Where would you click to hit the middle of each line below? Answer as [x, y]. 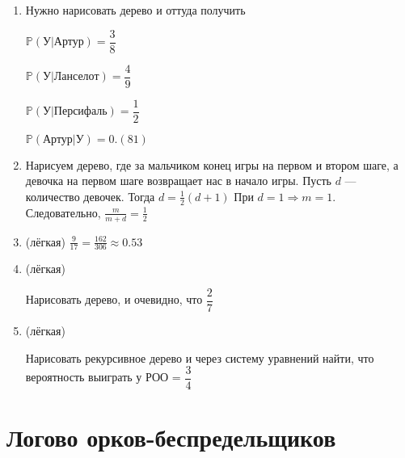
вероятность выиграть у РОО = [103, 377]
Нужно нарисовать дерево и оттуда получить [135, 10]
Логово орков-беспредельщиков [171, 437]
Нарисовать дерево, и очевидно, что [114, 299]
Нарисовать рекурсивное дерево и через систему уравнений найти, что [200, 357]
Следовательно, [63, 212]
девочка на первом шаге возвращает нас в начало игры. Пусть [178, 181]
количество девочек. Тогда [90, 196]
